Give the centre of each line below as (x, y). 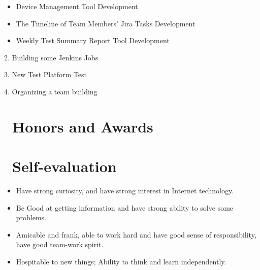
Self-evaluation (64, 166)
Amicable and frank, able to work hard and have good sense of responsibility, (136, 234)
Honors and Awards (83, 126)
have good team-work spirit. (60, 244)
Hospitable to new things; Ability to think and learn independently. (121, 262)
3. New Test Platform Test (45, 74)
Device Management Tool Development (77, 6)
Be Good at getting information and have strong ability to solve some (125, 207)
